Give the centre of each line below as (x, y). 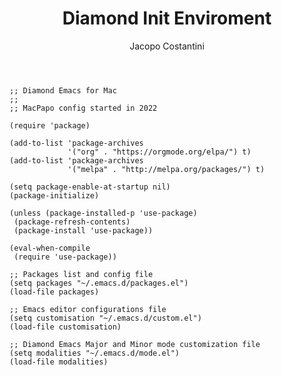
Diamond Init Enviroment (167, 18)
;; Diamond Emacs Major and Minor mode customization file (135, 344)
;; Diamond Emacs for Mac (63, 90)
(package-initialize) (54, 195)
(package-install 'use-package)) (83, 230)
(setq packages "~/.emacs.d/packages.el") (99, 283)
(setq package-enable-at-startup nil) (90, 187)
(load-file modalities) (59, 362)
